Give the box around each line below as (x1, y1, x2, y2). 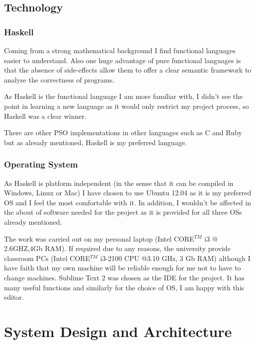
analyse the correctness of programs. (4, 74, 115, 85)
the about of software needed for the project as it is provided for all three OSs (4, 207, 242, 217)
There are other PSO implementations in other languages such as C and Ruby (4, 127, 242, 138)
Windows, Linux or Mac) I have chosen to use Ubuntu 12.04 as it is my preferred (4, 187, 252, 198)
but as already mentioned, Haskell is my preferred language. (4, 137, 187, 147)
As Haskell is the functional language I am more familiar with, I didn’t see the (4, 91, 243, 101)
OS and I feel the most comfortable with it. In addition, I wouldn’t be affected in (4, 197, 252, 207)
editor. (4, 292, 24, 302)
